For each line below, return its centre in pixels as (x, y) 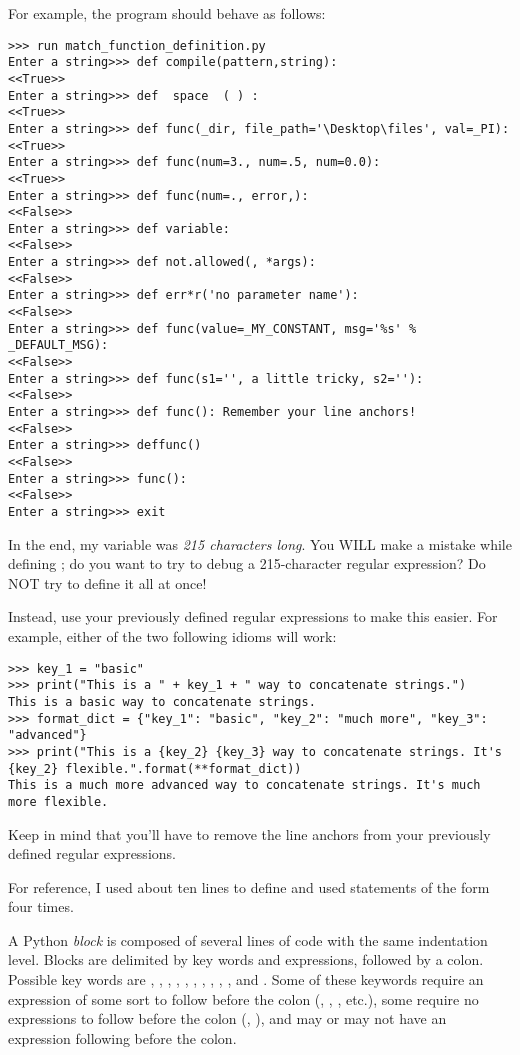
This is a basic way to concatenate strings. (162, 701)
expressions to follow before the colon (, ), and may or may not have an (227, 1018)
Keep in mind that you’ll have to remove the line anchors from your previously (249, 833)
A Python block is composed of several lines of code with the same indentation (248, 939)
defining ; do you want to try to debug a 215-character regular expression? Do (247, 563)
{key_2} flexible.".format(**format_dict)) (155, 768)
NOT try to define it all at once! (107, 582)
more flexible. (58, 801)
